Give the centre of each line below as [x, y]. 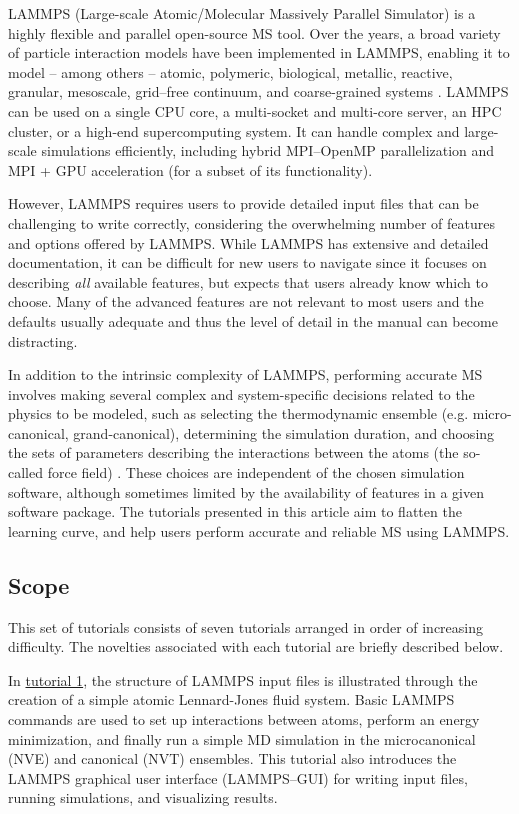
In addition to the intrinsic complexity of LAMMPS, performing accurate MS [245, 374]
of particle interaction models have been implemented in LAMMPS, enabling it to [259, 52]
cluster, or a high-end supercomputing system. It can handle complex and [234, 130]
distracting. [43, 340]
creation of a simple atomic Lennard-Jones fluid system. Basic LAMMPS [231, 699]
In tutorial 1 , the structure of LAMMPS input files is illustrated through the [243, 679]
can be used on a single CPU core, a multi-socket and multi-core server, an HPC [255, 110]
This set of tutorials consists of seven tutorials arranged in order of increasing [246, 626]
